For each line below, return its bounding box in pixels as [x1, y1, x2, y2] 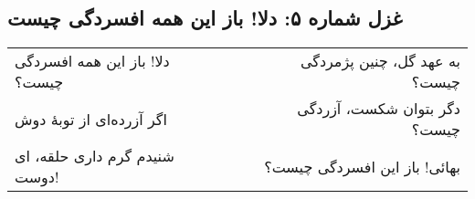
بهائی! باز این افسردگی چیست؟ [264, 155, 460, 177]
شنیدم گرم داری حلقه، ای [15, 145, 174, 167]
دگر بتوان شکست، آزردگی [297, 98, 460, 120]
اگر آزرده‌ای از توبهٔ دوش [15, 108, 167, 130]
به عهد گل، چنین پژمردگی [300, 50, 460, 72]
